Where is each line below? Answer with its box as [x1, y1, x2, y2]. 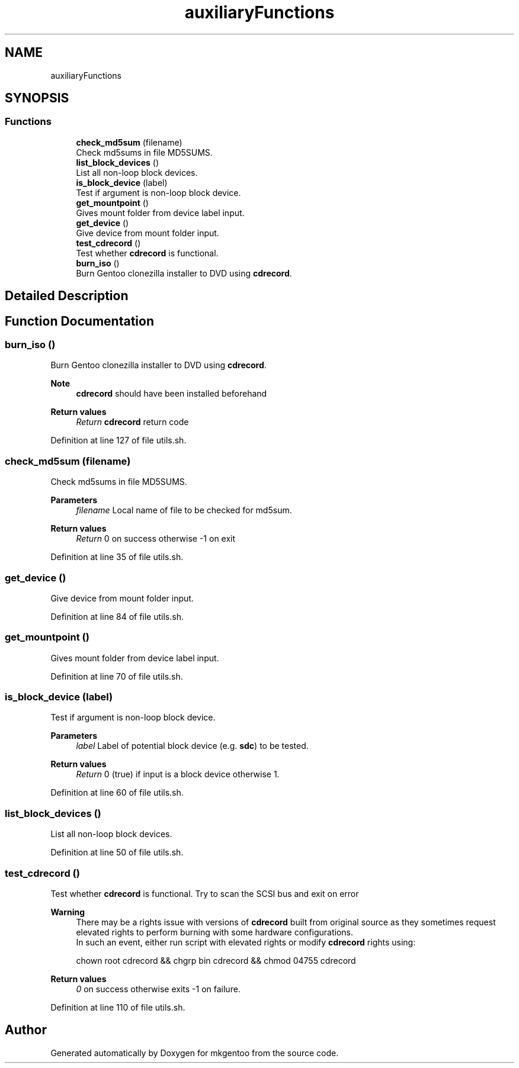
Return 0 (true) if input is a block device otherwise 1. [76, 769, 280, 780]
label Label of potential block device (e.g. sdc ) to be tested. [76, 741, 309, 751]
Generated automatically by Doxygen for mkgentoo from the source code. [50, 1047, 339, 1058]
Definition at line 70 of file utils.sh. [50, 671, 183, 681]
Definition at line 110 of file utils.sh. [50, 1002, 185, 1012]
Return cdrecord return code [76, 417, 189, 427]
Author [5, 1022, 47, 1038]
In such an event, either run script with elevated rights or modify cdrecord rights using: [76, 937, 416, 947]
